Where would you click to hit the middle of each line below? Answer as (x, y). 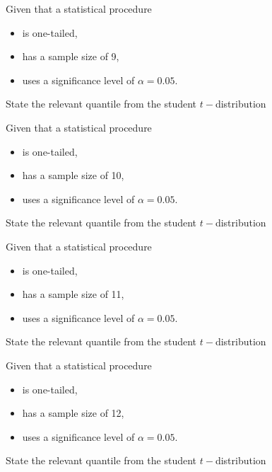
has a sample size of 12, (73, 413)
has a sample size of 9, (71, 56)
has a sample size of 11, (73, 294)
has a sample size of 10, (73, 175)
